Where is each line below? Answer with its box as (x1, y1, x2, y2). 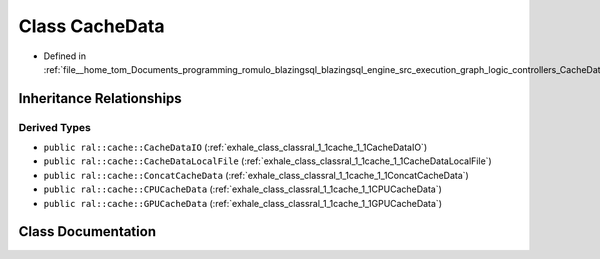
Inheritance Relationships (18, 90, 182, 107)
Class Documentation (18, 223, 157, 240)
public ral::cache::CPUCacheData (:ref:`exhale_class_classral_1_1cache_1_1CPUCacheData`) (43, 183, 442, 195)
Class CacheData (18, 15, 165, 37)
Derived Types (18, 120, 92, 134)
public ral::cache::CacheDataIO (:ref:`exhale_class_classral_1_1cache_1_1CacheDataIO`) (43, 141, 428, 154)
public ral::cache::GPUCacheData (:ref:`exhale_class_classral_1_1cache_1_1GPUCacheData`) (43, 197, 442, 209)
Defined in (43, 50, 87, 62)
